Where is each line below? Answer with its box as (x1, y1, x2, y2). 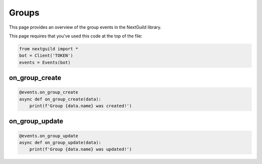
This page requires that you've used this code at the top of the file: (9, 33, 143, 39)
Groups (9, 7, 40, 18)
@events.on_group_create (19, 90, 79, 95)
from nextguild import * (19, 46, 79, 51)
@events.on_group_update (19, 133, 79, 138)
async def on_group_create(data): (19, 96, 101, 102)
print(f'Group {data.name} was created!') (29, 103, 132, 109)
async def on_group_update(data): (19, 140, 101, 146)
